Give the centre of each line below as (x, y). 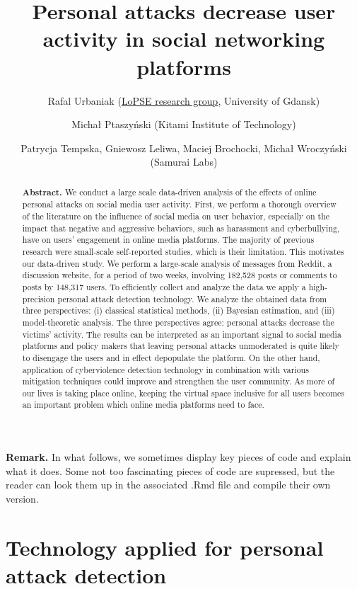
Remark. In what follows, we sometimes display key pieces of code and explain (178, 457)
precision (39, 298)
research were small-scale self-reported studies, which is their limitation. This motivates (183, 251)
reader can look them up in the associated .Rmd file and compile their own (168, 485)
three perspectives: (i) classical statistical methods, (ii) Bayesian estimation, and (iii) (178, 310)
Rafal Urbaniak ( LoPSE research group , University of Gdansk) (184, 100)
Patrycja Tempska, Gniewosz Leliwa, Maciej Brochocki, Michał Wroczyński (184, 148)
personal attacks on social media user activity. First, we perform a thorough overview (179, 204)
